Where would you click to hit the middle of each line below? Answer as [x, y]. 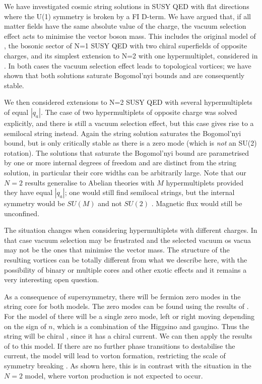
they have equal [28, 192]
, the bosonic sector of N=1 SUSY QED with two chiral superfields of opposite [126, 46]
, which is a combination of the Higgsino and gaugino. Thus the [151, 326]
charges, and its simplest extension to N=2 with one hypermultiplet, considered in [131, 55]
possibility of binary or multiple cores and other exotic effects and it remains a [125, 269]
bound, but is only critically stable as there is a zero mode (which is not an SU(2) [130, 143]
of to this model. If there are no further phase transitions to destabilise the [120, 345]
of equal [16, 112]
